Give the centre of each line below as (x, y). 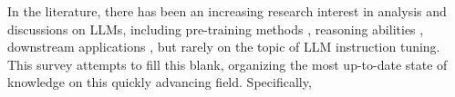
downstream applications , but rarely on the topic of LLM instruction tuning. (224, 47)
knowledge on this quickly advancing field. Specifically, (160, 82)
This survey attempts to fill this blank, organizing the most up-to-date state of (227, 64)
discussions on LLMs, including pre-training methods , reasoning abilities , (216, 29)
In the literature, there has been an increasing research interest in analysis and (227, 11)
